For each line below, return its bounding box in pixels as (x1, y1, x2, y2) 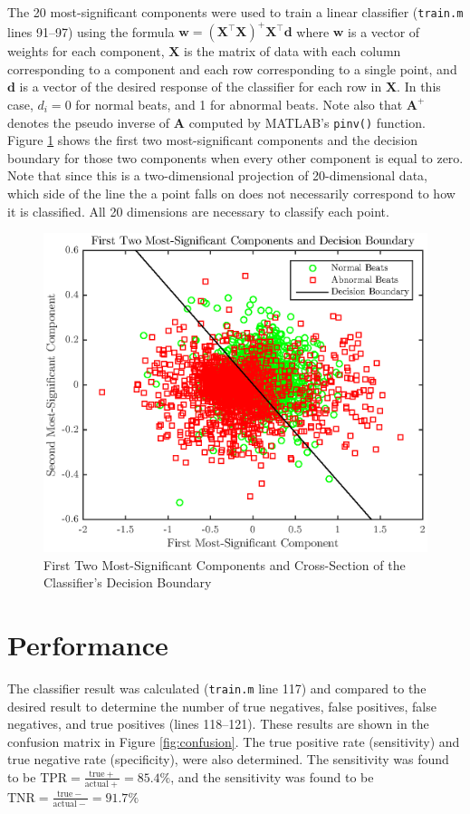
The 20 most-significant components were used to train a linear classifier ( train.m (7, 3, 464, 21)
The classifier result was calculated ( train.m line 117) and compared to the (7, 678, 427, 697)
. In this (397, 77, 441, 96)
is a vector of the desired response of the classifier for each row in (19, 77, 382, 96)
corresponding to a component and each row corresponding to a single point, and (7, 59, 457, 78)
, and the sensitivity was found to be (170, 767, 374, 786)
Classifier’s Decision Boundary (43, 573, 212, 592)
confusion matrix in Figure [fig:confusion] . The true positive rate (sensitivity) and (7, 732, 460, 751)
